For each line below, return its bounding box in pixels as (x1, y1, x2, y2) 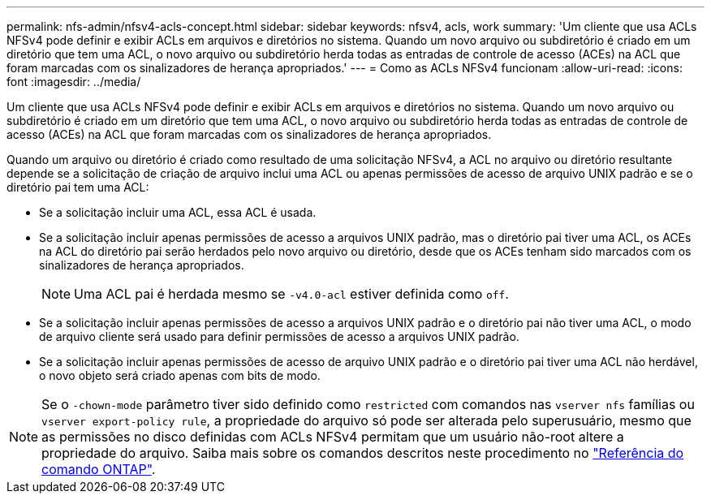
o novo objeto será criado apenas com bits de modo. (39, 369, 321, 382)
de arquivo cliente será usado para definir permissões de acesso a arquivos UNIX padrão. (39, 330, 519, 343)
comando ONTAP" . (41, 461, 156, 477)
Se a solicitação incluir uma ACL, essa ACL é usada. (39, 205, 317, 219)
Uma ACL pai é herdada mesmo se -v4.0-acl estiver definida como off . (74, 286, 509, 302)
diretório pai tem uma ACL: (6, 180, 149, 194)
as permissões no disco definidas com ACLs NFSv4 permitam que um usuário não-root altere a (41, 429, 624, 445)
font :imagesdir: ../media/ (6, 75, 141, 88)
